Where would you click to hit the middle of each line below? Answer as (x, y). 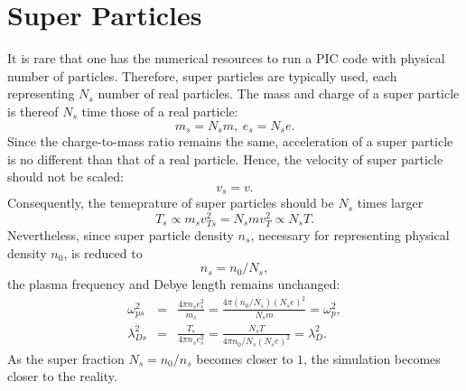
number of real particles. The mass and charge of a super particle (279, 93)
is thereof (33, 111)
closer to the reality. (62, 376)
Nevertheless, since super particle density (121, 235)
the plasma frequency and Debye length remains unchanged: (174, 284)
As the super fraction (66, 358)
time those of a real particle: (160, 111)
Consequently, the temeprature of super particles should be (171, 203)
